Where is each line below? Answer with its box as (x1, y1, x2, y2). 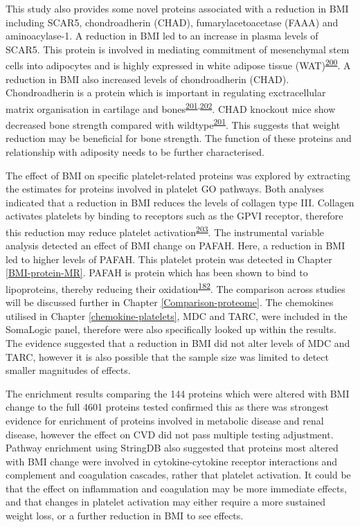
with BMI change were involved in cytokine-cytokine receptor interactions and (6, 454, 338, 468)
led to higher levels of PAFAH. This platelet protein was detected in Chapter (6, 251, 332, 266)
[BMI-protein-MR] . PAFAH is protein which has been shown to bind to (6, 265, 308, 280)
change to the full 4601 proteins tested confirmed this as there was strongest (6, 400, 329, 414)
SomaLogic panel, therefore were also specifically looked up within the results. (6, 322, 336, 337)
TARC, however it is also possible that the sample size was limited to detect (6, 349, 329, 364)
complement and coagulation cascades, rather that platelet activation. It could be (6, 467, 351, 482)
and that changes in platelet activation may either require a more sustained (6, 494, 325, 509)
